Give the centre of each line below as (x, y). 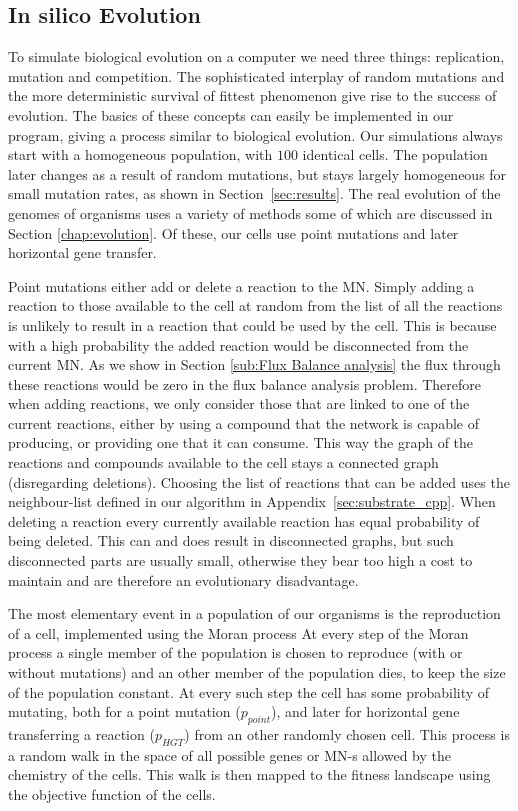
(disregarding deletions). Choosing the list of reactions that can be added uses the (259, 481)
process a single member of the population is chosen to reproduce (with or (235, 652)
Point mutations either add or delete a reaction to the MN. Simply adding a (241, 285)
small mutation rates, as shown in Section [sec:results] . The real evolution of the (254, 193)
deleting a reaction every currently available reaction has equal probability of (244, 520)
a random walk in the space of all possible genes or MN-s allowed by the (229, 754)
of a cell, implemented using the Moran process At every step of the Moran (238, 632)
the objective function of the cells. (112, 793)
